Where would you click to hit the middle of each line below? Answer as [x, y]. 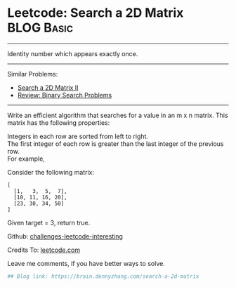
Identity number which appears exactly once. [73, 53]
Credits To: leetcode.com [44, 250]
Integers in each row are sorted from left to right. [78, 136]
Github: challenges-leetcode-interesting [65, 236]
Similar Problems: [33, 74]
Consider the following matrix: [51, 172]
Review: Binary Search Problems [65, 95]
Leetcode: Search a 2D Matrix [96, 13]
